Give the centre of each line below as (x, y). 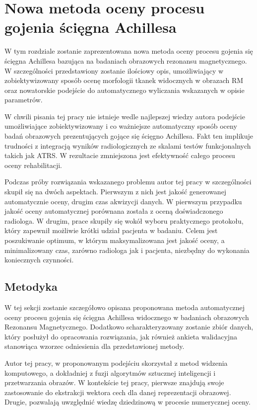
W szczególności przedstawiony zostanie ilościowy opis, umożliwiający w (114, 70)
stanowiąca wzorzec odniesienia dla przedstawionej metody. (95, 346)
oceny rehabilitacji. (33, 165)
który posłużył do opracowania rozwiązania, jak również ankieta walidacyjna (121, 336)
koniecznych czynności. (39, 260)
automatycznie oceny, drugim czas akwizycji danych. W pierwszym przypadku (123, 201)
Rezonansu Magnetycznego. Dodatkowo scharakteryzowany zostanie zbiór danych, (129, 327)
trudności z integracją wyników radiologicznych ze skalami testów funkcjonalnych (128, 145)
